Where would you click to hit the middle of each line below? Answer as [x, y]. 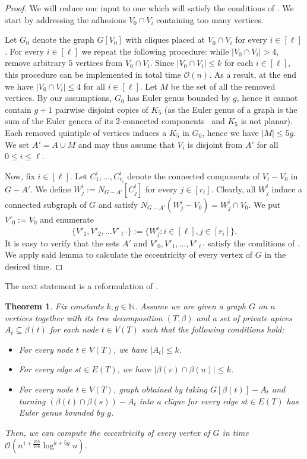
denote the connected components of [194, 175]
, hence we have [230, 132]
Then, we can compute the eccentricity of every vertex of [107, 432]
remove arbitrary [35, 63]
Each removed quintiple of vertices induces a [86, 132]
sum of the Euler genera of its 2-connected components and [115, 121]
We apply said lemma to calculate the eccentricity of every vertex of [129, 254]
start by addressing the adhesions [66, 19]
